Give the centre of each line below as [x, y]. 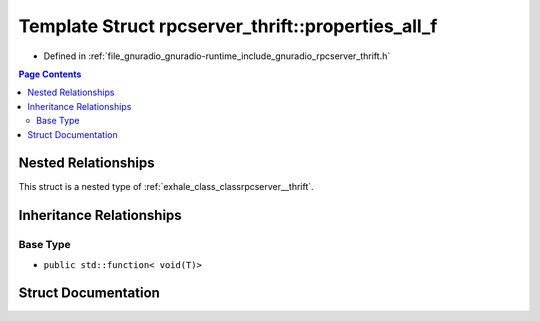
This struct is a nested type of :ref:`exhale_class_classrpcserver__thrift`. [166, 187]
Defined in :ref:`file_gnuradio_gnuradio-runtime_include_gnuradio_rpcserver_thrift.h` [217, 56]
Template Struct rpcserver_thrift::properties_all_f [228, 26]
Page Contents [50, 74]
